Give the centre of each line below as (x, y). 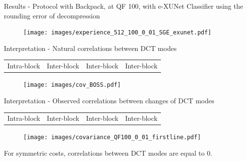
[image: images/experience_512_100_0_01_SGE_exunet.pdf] (117, 33)
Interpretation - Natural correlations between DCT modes (90, 48)
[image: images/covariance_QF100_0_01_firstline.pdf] (112, 137)
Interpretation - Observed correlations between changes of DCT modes (109, 100)
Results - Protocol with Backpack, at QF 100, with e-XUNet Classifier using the (123, 6)
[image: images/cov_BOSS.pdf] (72, 85)
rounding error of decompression (52, 15)
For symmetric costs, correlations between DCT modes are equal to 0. (108, 153)
